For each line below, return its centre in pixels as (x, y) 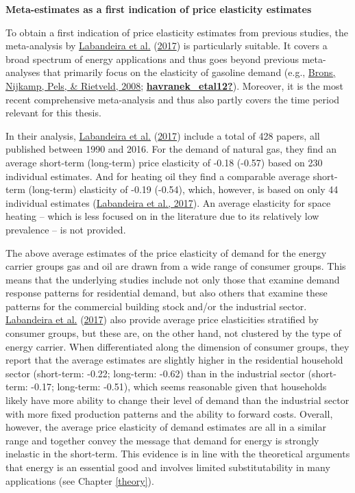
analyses (23, 72)
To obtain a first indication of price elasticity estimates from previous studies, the (177, 32)
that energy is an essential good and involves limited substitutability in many (168, 467)
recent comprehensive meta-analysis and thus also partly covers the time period (173, 99)
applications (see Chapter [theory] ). (80, 480)
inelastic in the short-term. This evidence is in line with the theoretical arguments (178, 454)
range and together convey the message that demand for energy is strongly (162, 440)
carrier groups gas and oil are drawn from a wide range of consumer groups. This (176, 266)
